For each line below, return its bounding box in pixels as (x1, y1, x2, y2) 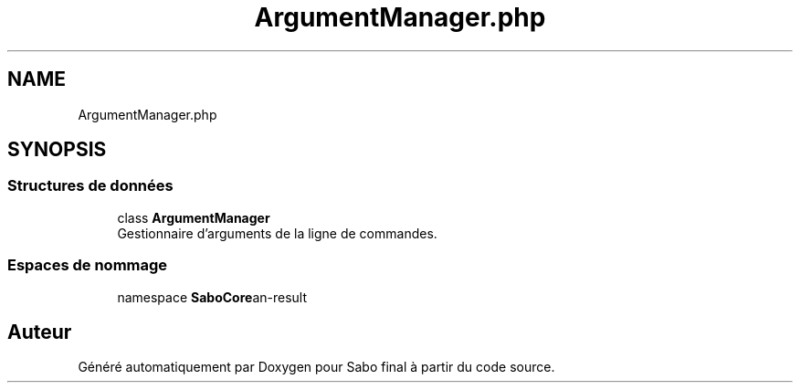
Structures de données (7, 176, 174, 195)
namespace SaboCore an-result (117, 289, 307, 305)
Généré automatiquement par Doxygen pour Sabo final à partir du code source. (78, 359, 555, 375)
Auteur (7, 320, 72, 343)
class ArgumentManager (117, 209, 270, 226)
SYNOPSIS (7, 138, 107, 162)
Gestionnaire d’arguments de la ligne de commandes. (117, 225, 437, 241)
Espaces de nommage (7, 256, 168, 275)
